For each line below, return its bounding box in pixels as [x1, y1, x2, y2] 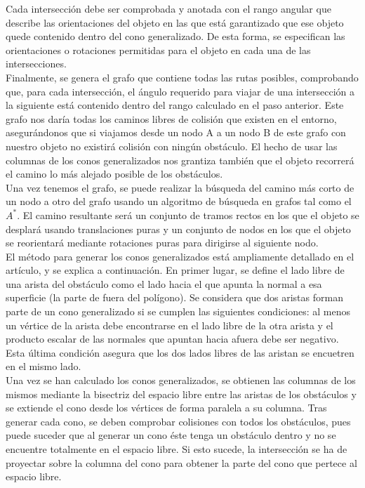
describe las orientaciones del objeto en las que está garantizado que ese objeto [6, 15, 344, 29]
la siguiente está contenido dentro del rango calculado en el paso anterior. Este [6, 98, 344, 112]
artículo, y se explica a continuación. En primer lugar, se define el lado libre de [6, 263, 345, 277]
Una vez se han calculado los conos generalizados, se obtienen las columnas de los [6, 373, 356, 388]
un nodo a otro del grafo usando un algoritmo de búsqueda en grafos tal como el [6, 194, 352, 209]
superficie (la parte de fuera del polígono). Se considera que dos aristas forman [6, 290, 343, 305]
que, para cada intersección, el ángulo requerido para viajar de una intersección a [6, 84, 355, 98]
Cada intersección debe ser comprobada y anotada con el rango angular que [6, 1, 331, 15]
